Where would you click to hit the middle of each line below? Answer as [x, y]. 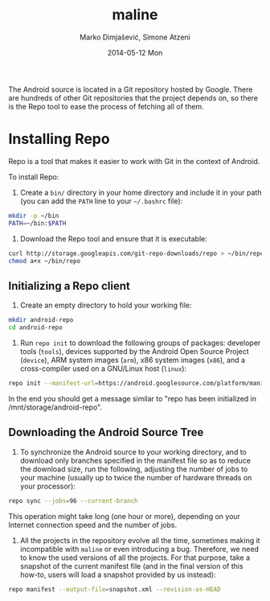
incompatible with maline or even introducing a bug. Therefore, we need [139, 549]
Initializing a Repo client [69, 286]
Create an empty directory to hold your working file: [106, 305]
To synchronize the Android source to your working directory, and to [133, 451]
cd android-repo [35, 327]
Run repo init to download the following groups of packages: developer [140, 343]
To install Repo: [34, 177]
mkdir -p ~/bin [34, 216]
